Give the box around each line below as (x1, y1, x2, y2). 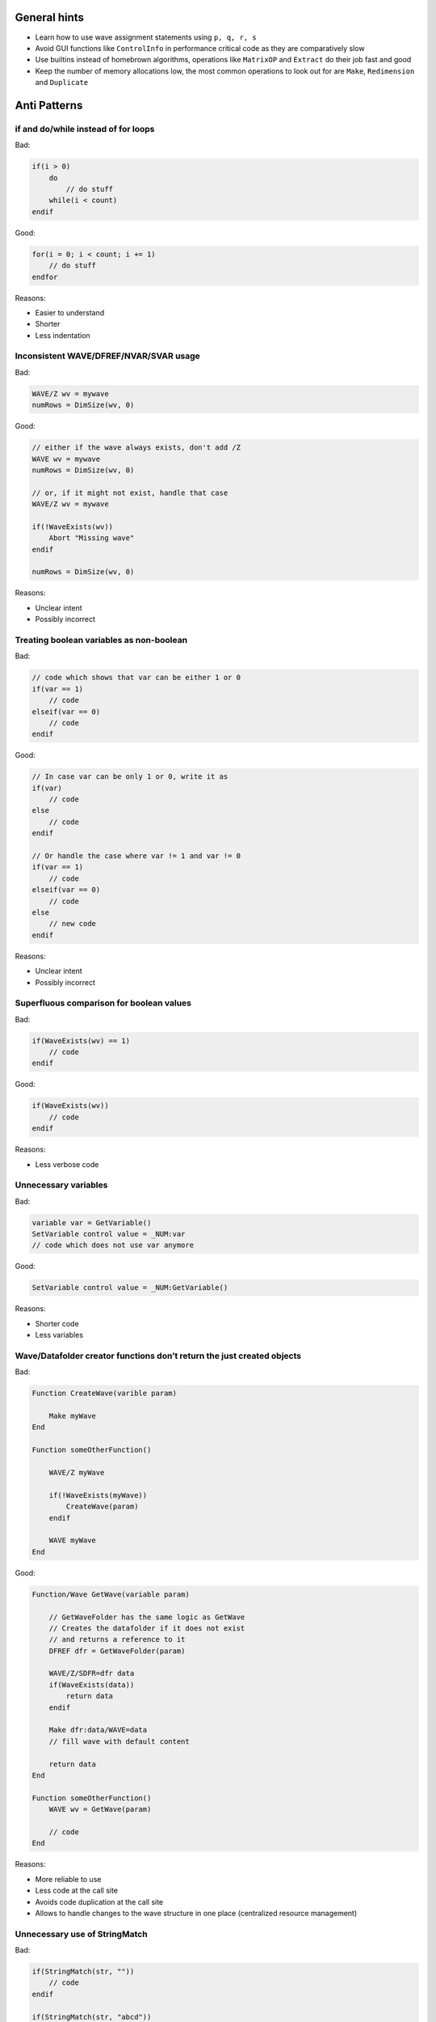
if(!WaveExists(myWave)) (48, 1491, 148, 1500)
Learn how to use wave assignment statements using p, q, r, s (35, 32, 258, 42)
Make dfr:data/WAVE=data (48, 1725, 148, 1735)
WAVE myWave (48, 1536, 97, 1545)
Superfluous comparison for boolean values (15, 997, 191, 1009)
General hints (15, 11, 85, 24)
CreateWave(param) (65, 1502, 139, 1512)
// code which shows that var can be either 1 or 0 (31, 673, 241, 683)
